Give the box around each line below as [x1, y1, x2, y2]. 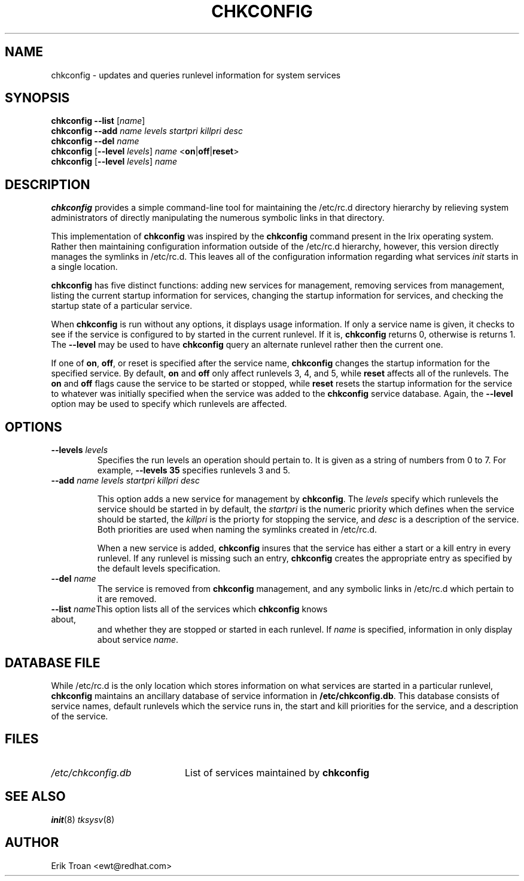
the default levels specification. [97, 563, 221, 574]
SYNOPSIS [5, 90, 70, 106]
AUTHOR [5, 835, 59, 850]
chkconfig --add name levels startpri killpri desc [51, 126, 243, 136]
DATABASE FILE [5, 655, 100, 670]
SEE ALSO [5, 789, 66, 804]
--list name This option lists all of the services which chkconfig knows [51, 604, 328, 615]
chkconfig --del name [51, 136, 139, 147]
